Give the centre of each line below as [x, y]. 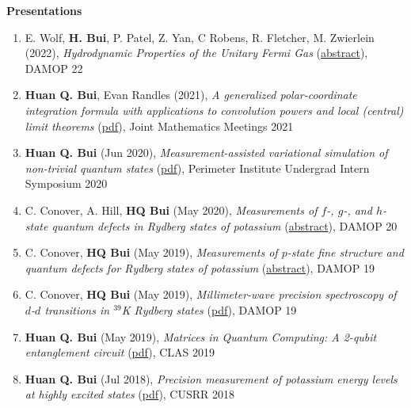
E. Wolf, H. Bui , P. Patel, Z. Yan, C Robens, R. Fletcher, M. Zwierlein [200, 37]
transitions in [77, 309]
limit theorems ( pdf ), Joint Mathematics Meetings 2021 [159, 126]
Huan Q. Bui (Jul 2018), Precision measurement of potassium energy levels [211, 378]
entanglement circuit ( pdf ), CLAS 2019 [120, 352]
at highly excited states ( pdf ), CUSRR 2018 [130, 394]
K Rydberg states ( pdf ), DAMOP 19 [209, 309]
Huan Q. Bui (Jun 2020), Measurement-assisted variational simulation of [206, 153]
